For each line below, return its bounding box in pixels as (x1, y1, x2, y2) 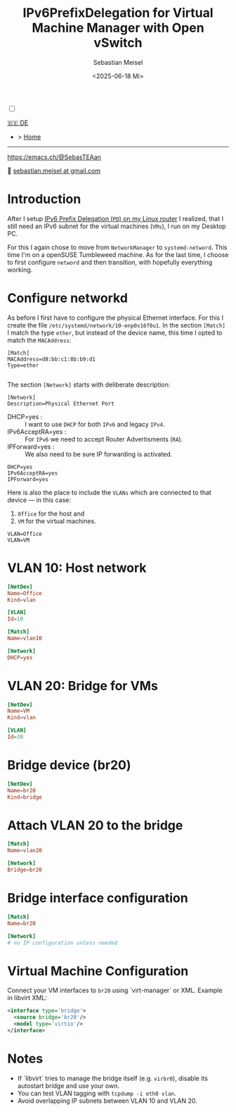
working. (7, 265, 33, 274)
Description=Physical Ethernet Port (7, 400, 114, 407)
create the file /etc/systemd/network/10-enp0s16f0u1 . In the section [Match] (7, 320, 226, 329)
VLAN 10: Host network (7, 560, 147, 575)
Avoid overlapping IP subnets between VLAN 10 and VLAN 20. (17, 1097, 198, 1105)
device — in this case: (7, 495, 72, 504)
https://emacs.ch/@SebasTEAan (7, 153, 102, 161)
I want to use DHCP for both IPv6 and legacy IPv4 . (25, 420, 165, 428)
